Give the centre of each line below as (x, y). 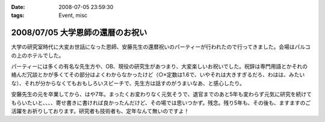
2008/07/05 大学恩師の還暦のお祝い (79, 33)
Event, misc (73, 16)
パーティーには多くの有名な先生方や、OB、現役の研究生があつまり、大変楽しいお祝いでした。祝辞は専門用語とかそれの (159, 67)
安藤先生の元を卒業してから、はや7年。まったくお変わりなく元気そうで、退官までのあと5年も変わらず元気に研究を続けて (162, 94)
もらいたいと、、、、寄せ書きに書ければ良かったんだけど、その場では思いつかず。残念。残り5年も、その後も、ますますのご (161, 103)
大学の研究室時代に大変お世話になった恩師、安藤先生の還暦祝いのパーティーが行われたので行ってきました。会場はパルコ (161, 47)
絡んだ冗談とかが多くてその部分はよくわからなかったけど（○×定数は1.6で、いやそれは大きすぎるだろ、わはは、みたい (158, 75)
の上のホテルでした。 (38, 55)
